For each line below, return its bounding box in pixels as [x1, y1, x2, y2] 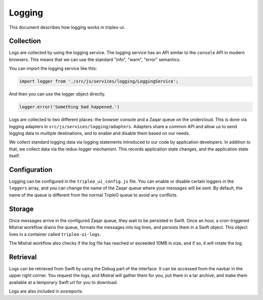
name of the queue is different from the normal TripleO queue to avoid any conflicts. [9, 192, 178, 198]
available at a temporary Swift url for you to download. [9, 279, 118, 285]
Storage [9, 205, 34, 213]
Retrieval [9, 253, 37, 261]
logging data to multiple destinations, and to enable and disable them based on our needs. [9, 130, 190, 136]
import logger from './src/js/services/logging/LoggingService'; [19, 78, 179, 84]
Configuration [9, 166, 53, 174]
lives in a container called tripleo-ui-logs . [9, 231, 101, 237]
